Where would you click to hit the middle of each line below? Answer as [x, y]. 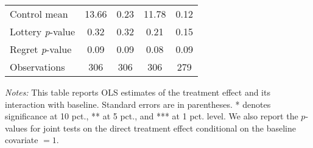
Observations [37, 67]
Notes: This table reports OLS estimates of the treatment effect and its [138, 92]
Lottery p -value [43, 31]
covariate [22, 140]
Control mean [39, 14]
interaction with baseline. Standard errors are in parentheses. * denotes [138, 104]
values [16, 128]
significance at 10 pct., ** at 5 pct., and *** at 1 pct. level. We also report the [152, 116]
